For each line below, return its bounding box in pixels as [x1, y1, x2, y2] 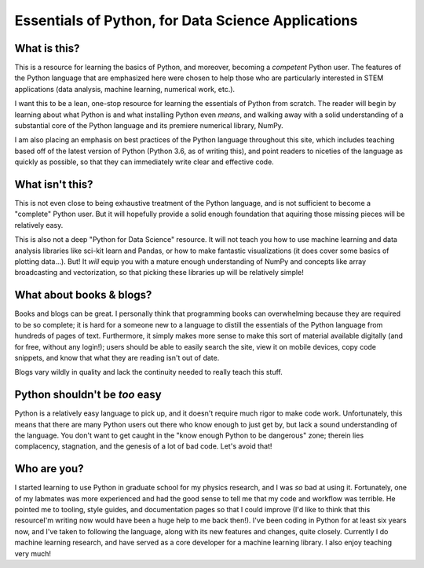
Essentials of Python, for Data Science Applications [14, 12, 358, 29]
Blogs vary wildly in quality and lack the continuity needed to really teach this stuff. [14, 368, 283, 377]
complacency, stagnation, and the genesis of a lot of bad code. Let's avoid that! [14, 442, 272, 451]
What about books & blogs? [14, 288, 152, 302]
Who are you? [14, 462, 84, 475]
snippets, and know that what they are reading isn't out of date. [14, 353, 220, 362]
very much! [14, 548, 51, 558]
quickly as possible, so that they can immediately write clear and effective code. [14, 157, 274, 167]
